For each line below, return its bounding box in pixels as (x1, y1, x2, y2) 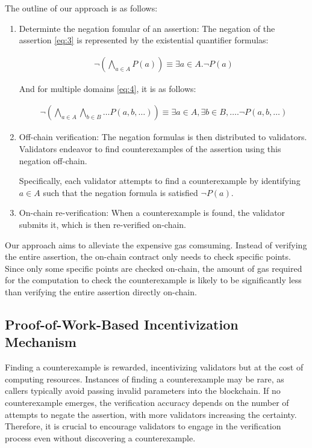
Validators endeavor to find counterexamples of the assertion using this (19, 143, 281, 155)
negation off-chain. (19, 154, 87, 167)
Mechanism (5, 333, 76, 351)
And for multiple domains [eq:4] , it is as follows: (19, 82, 196, 94)
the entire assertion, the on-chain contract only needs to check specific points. (5, 250, 291, 263)
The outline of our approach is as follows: (5, 2, 158, 14)
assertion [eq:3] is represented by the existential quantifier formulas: (19, 34, 269, 46)
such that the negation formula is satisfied (43, 186, 198, 198)
